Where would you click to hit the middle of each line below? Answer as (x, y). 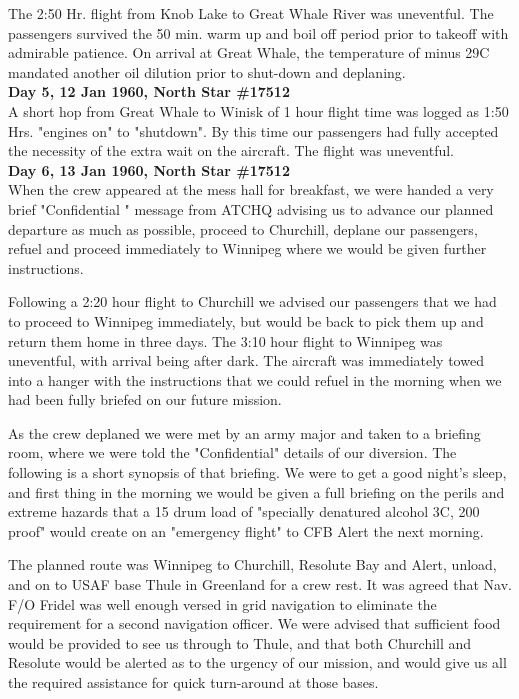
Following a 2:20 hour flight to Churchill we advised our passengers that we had (252, 301)
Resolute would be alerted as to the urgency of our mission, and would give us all (257, 662)
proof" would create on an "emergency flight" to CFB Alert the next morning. (246, 530)
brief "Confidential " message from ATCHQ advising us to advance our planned (251, 208)
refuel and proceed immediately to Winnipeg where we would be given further (247, 248)
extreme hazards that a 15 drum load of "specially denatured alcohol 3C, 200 (244, 511)
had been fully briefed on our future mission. (145, 399)
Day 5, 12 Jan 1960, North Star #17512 (149, 91)
